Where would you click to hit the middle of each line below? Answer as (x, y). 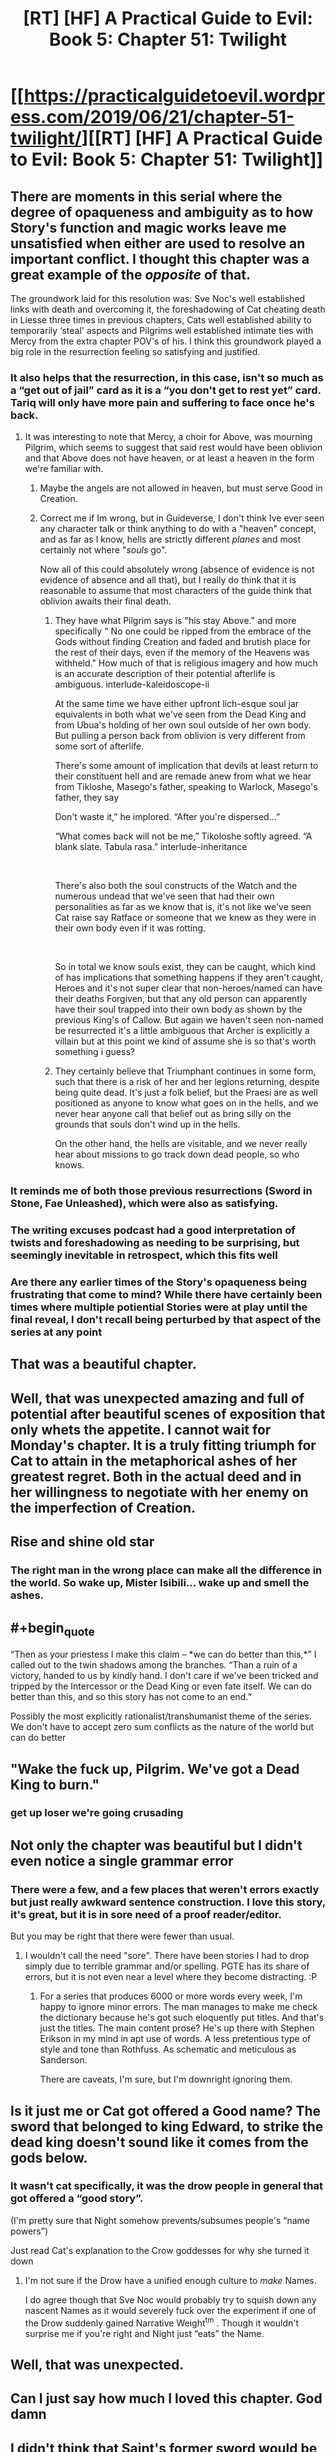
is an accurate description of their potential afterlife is (165, 674)
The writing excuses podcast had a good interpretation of (153, 1230)
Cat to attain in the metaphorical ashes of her (154, 1460)
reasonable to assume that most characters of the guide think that (175, 591)
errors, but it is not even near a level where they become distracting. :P (171, 1977)
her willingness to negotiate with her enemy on (159, 1492)
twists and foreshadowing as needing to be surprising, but (155, 1243)
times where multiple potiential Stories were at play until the (159, 1307)
